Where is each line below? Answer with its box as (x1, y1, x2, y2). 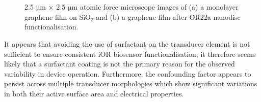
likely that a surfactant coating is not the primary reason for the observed (4, 58, 235, 69)
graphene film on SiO (24, 11, 91, 22)
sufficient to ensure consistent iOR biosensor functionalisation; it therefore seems (4, 48, 256, 59)
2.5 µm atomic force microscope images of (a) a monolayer (56, 2, 239, 12)
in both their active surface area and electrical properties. (4, 88, 184, 98)
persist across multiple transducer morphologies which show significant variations (4, 78, 257, 89)
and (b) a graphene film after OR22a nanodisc (96, 11, 241, 22)
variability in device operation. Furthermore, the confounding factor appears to (4, 68, 251, 79)
